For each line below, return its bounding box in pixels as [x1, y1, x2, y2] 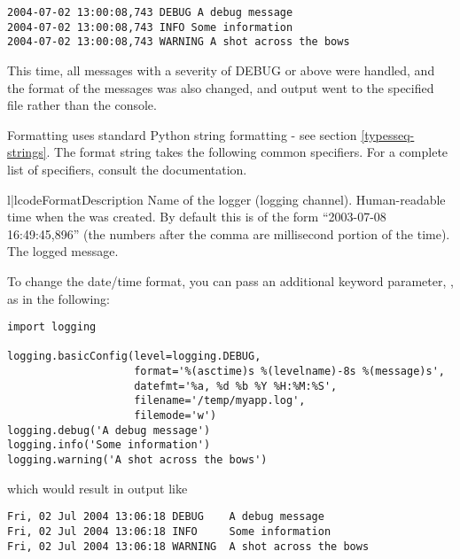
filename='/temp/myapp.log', [134, 394, 306, 408]
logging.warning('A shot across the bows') [7, 454, 268, 466]
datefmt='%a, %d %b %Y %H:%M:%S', [134, 379, 338, 392]
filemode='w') [134, 409, 217, 423]
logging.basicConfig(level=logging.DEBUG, [7, 350, 261, 363]
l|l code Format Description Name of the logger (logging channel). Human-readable [7, 190, 446, 208]
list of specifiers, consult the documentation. [7, 159, 247, 178]
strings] [7, 143, 47, 161]
